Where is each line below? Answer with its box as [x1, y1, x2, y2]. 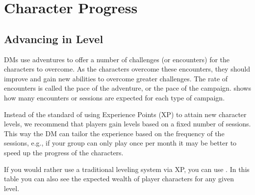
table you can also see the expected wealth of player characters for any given [4, 173, 234, 184]
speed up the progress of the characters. [4, 147, 124, 157]
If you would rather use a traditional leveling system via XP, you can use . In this [4, 164, 250, 174]
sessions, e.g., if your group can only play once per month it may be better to [4, 138, 237, 148]
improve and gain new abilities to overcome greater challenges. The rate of [4, 73, 228, 83]
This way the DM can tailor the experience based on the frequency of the [4, 128, 225, 138]
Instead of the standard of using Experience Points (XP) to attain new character [4, 109, 247, 119]
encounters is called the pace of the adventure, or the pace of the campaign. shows [4, 83, 251, 93]
